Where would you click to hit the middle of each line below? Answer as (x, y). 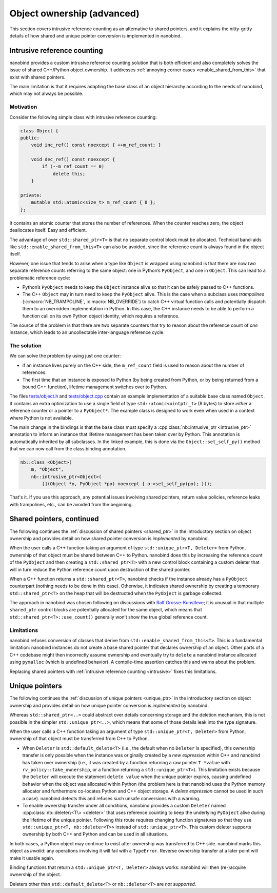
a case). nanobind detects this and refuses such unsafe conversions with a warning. (111, 798)
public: (30, 138)
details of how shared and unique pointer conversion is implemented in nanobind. (96, 35)
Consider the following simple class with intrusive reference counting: (83, 117)
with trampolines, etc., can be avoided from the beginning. (71, 504)
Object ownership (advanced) (74, 13)
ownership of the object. (35, 875)
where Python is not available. (41, 418)
